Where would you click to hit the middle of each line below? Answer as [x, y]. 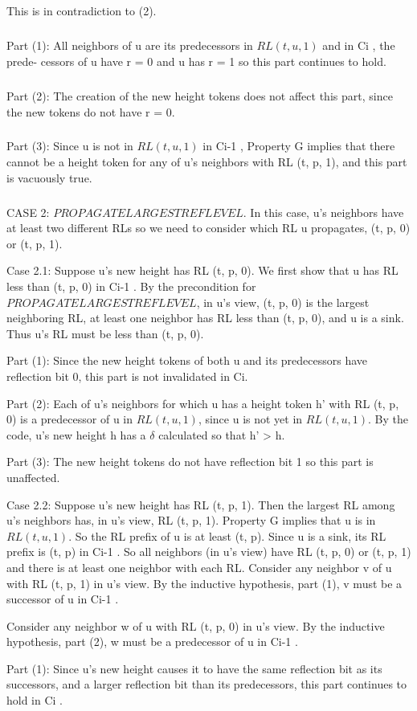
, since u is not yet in [250, 419]
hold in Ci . [35, 700]
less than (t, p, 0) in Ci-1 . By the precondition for [131, 286]
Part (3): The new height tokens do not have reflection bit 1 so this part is [190, 462]
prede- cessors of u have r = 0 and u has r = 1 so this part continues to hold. [196, 61]
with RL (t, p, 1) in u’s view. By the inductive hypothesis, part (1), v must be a [204, 583]
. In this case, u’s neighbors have [323, 212]
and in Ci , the [359, 45]
